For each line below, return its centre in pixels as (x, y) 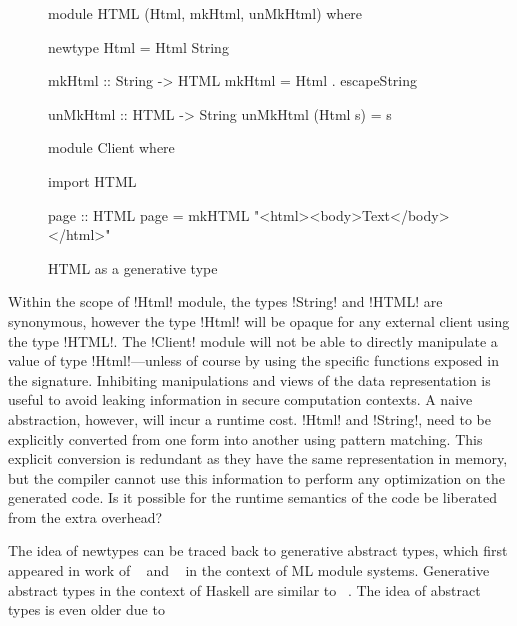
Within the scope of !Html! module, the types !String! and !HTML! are (225, 301)
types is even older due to (86, 609)
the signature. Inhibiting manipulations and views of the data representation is (249, 379)
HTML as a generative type (133, 267)
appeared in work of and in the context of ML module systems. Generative (249, 570)
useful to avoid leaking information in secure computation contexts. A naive (240, 399)
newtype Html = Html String (138, 46)
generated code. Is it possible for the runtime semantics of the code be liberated (252, 497)
